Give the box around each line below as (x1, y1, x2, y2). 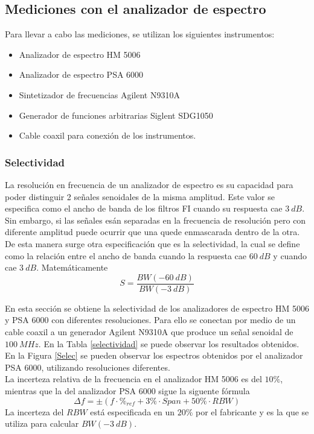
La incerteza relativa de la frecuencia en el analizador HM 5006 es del (5, 373, 262, 385)
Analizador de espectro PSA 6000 (19, 68, 144, 81)
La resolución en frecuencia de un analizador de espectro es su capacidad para (5, 178, 293, 190)
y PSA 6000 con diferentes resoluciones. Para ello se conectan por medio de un (5, 313, 296, 326)
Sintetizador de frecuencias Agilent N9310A (19, 88, 180, 101)
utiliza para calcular (5, 417, 79, 430)
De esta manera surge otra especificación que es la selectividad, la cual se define (5, 237, 300, 250)
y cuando (273, 249, 307, 262)
